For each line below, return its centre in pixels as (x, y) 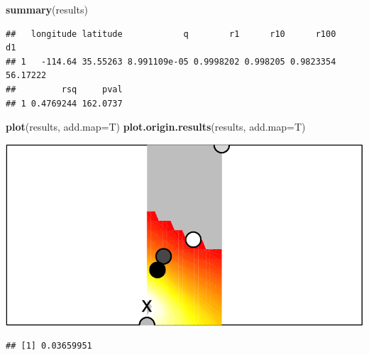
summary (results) (47, 9)
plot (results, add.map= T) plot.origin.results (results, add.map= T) (156, 127)
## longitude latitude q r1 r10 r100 (171, 34)
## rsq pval (64, 89)
